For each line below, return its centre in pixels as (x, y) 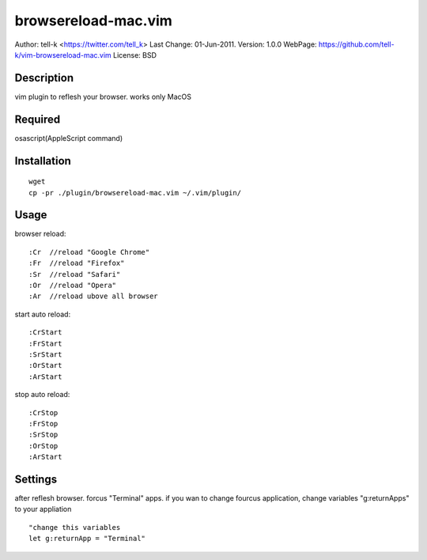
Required (38, 119)
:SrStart (45, 354)
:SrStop (43, 435)
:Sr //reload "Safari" (75, 274)
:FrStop (43, 424)
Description (44, 78)
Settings (36, 479)
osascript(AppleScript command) (69, 138)
